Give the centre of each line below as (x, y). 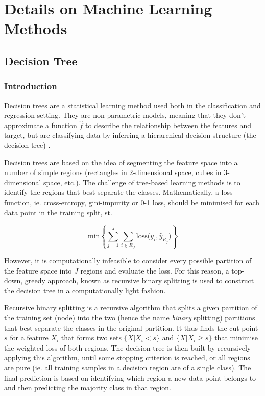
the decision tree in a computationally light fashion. (85, 290)
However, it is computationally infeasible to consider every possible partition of (128, 261)
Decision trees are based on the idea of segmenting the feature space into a (121, 162)
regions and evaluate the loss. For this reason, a (155, 270)
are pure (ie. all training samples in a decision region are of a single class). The (128, 367)
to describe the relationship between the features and (168, 125)
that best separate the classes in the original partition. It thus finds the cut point (131, 327)
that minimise (236, 338)
